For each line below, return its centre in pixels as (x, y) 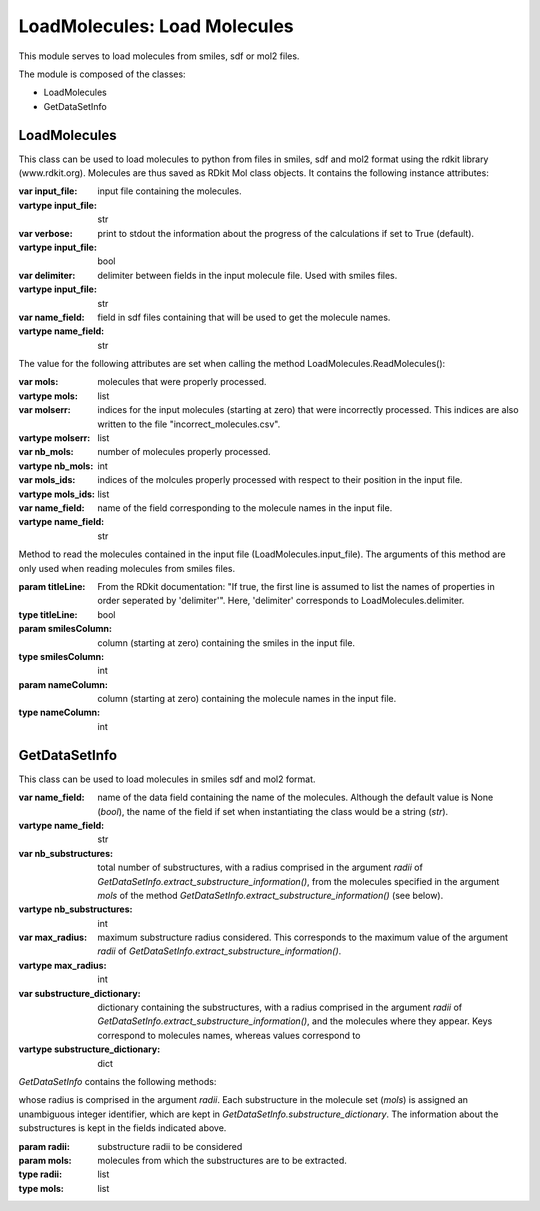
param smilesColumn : (65, 629)
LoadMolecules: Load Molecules (156, 26)
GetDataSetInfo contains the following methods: (117, 1081)
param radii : (44, 1146)
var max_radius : (53, 937)
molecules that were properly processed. (182, 382)
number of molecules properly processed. (184, 452)
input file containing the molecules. (169, 191)
